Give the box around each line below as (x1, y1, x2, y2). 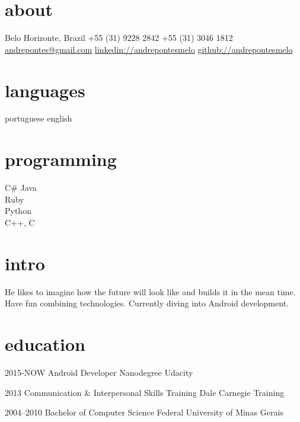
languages (5, 78, 85, 102)
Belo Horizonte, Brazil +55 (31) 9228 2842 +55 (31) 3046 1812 (5, 31, 233, 44)
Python (5, 204, 31, 217)
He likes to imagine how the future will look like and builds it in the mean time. (5, 285, 296, 298)
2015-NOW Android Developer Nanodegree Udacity (5, 366, 193, 378)
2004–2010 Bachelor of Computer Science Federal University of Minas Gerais (5, 406, 283, 418)
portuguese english (5, 112, 72, 124)
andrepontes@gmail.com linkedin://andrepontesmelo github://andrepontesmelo (5, 43, 293, 55)
